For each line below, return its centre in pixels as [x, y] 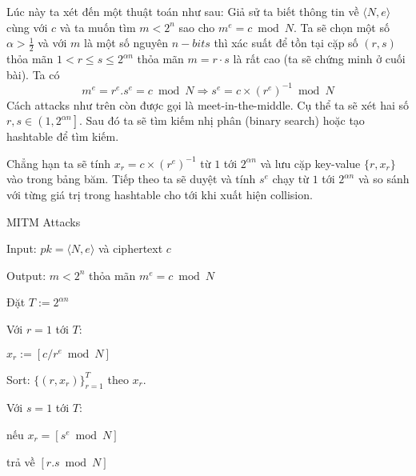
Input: [22, 248]
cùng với [27, 27]
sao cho [197, 27]
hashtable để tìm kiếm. [63, 136]
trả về [21, 461]
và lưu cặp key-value [310, 163]
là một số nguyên [126, 43]
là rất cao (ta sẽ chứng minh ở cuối [319, 59]
